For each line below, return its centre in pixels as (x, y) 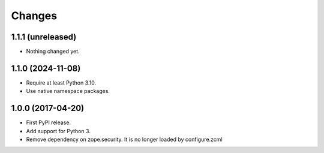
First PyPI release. (49, 122)
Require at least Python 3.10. (61, 82)
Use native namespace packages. (68, 91)
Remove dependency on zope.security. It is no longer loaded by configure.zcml (124, 139)
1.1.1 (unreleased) (44, 37)
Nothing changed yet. (53, 52)
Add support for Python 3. (58, 131)
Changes (34, 16)
